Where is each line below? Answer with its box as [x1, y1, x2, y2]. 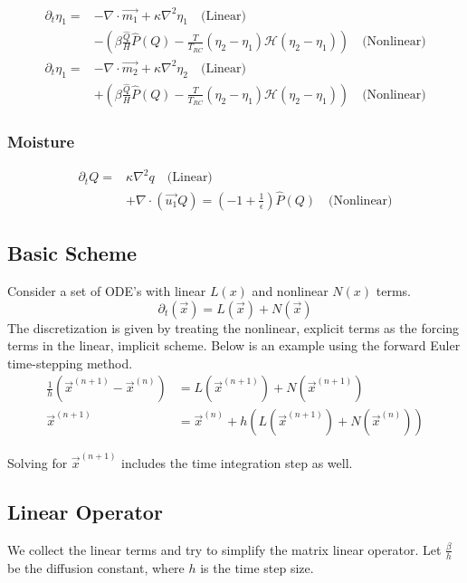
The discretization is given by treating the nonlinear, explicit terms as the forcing [7, 318, 460, 337]
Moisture [7, 129, 75, 152]
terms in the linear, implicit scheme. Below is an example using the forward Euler [7, 336, 461, 355]
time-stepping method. [7, 353, 133, 372]
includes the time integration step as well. [121, 454, 353, 473]
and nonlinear [252, 281, 329, 300]
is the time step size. [200, 558, 314, 577]
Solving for [7, 454, 68, 473]
